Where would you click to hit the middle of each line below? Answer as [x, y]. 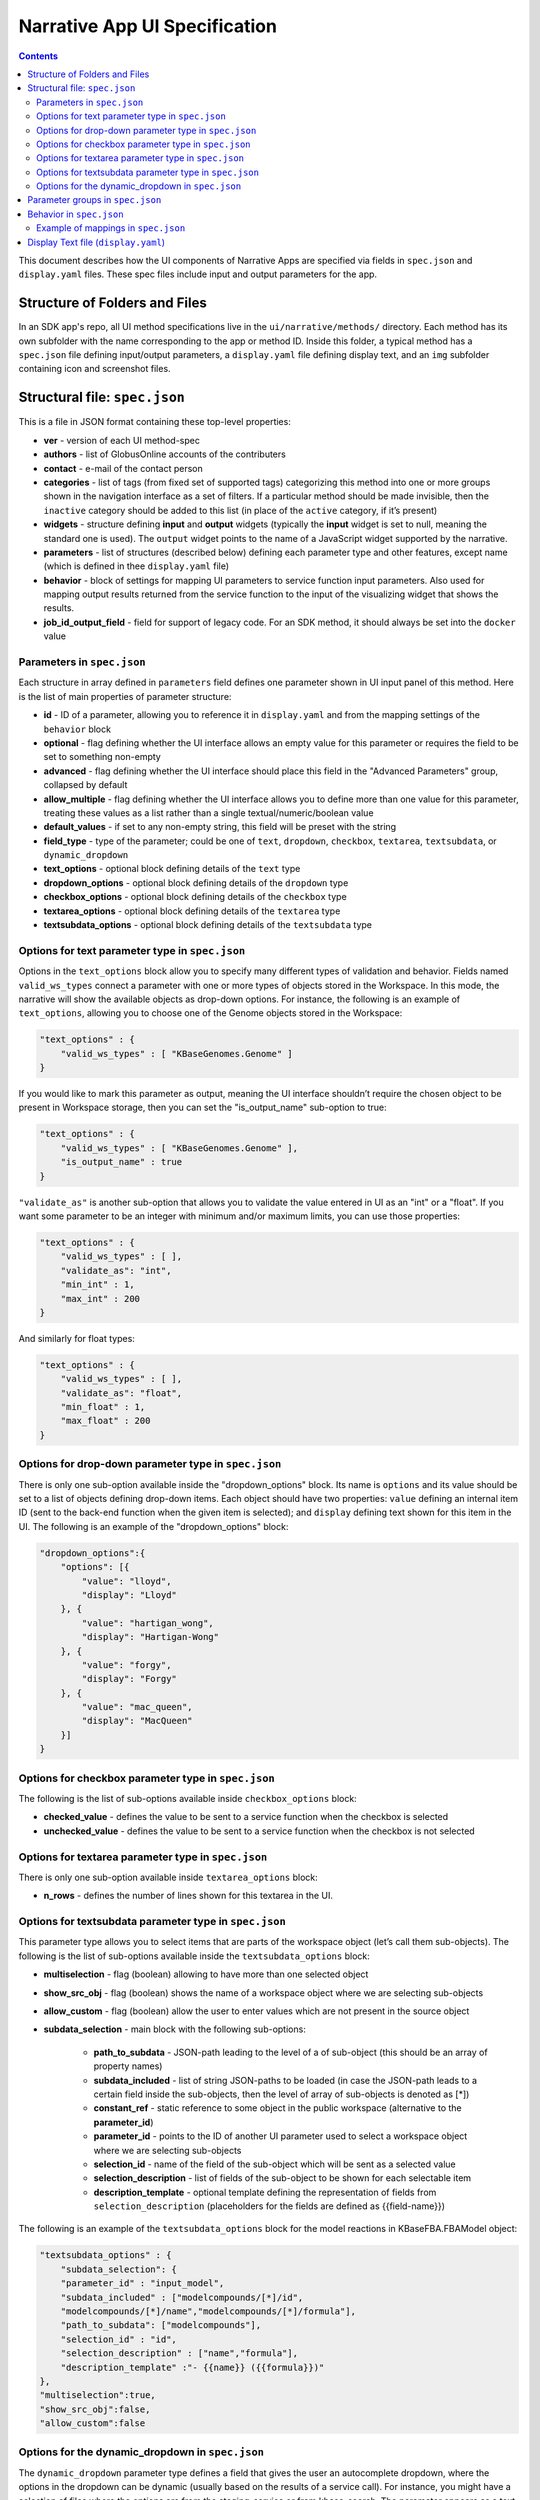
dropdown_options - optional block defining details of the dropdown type [196, 882]
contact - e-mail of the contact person [123, 468]
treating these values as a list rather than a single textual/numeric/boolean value [208, 812]
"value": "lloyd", [126, 1581]
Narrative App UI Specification [147, 26]
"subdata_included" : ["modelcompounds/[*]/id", [182, 2297]
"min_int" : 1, [97, 1284]
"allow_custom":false [92, 2423]
